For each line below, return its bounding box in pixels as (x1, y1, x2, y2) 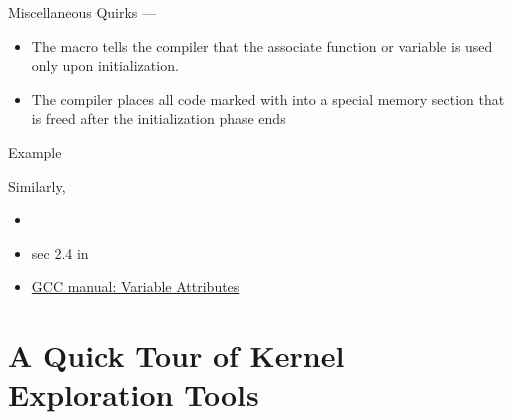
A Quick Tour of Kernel (8, 335, 345, 376)
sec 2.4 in (31, 242, 89, 263)
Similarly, (8, 175, 66, 196)
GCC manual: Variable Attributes (31, 276, 240, 297)
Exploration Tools (8, 374, 259, 415)
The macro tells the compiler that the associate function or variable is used (31, 35, 493, 56)
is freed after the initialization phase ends (31, 108, 286, 129)
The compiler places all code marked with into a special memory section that (31, 88, 505, 109)
